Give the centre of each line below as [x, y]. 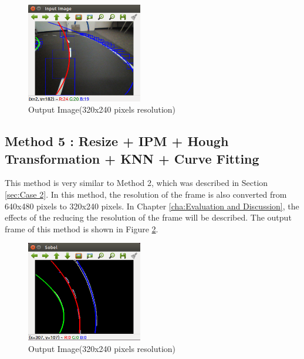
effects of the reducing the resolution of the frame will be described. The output [148, 217]
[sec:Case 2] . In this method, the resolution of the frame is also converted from [146, 194]
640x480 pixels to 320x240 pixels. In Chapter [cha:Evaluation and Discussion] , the [152, 206]
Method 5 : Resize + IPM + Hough [117, 141]
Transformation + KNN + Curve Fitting [132, 158]
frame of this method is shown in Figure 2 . [82, 228]
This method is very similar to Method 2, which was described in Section [136, 183]
